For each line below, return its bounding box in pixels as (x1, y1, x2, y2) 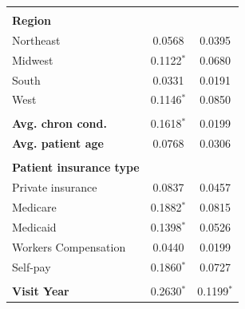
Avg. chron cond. (12, 115, 107, 132)
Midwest (12, 51, 53, 68)
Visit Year (12, 282, 69, 299)
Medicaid (12, 218, 57, 235)
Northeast (12, 31, 61, 48)
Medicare (12, 199, 57, 216)
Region (12, 12, 51, 28)
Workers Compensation (12, 238, 126, 255)
